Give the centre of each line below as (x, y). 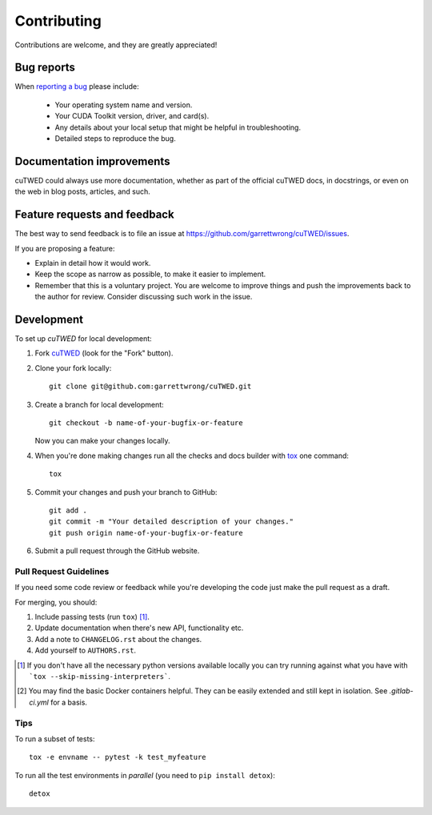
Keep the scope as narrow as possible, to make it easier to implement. (150, 274)
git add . (68, 510)
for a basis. (69, 702)
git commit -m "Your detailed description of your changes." (171, 522)
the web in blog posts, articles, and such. (83, 191)
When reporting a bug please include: (77, 86)
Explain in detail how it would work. (93, 263)
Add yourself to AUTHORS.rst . (85, 650)
